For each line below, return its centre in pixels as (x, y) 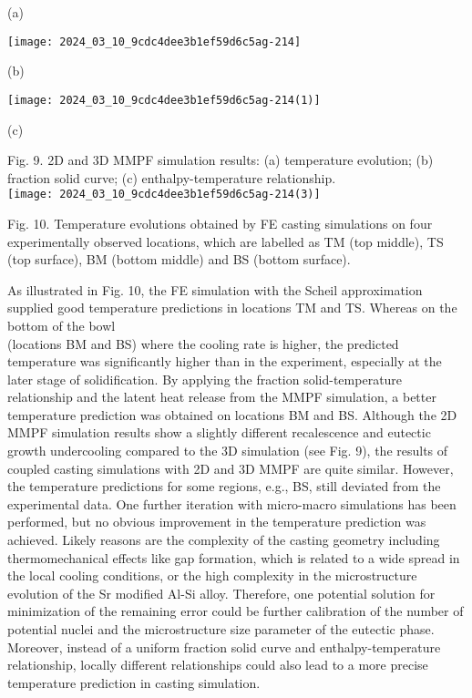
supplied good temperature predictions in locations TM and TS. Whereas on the (232, 308)
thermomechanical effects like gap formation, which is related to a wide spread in (234, 557)
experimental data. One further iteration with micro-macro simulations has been (232, 503)
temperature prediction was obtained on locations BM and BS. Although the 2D (232, 414)
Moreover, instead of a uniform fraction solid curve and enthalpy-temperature (224, 647)
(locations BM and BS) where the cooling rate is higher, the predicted (203, 343)
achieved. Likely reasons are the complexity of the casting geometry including (224, 540)
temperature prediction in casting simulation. (134, 682)
